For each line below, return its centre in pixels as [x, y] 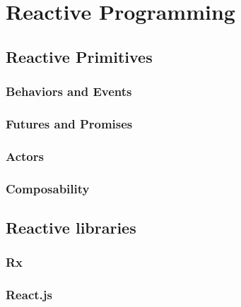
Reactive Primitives [79, 56]
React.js [29, 295]
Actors [25, 156]
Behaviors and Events [69, 91]
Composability [48, 188]
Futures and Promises [69, 123]
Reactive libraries [71, 227]
